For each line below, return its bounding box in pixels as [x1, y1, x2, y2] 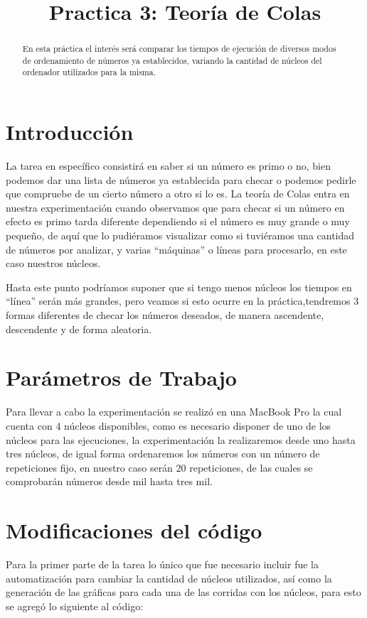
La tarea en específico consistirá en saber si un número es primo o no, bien [6, 158, 331, 173]
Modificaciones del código [6, 516, 262, 545]
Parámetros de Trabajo [6, 363, 237, 392]
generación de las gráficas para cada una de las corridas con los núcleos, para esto [6, 585, 361, 600]
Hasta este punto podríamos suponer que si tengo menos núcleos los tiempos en [6, 279, 352, 294]
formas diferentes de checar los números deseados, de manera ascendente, [6, 308, 324, 322]
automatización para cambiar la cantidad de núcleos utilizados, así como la [6, 570, 332, 585]
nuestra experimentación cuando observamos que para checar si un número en [6, 200, 345, 215]
